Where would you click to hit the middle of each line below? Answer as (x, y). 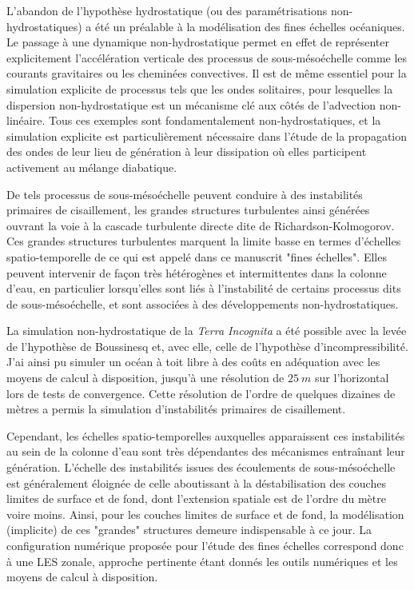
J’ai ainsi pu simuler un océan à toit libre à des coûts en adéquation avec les (193, 362)
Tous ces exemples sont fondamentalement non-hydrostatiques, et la (215, 120)
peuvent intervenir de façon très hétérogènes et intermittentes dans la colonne (197, 272)
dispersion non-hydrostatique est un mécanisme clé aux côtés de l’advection (191, 104)
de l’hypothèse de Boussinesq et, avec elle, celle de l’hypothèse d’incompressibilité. (207, 346)
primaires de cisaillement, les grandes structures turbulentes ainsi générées (188, 210)
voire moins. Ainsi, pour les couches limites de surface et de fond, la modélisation (205, 514)
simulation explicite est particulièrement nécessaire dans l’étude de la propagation (207, 136)
